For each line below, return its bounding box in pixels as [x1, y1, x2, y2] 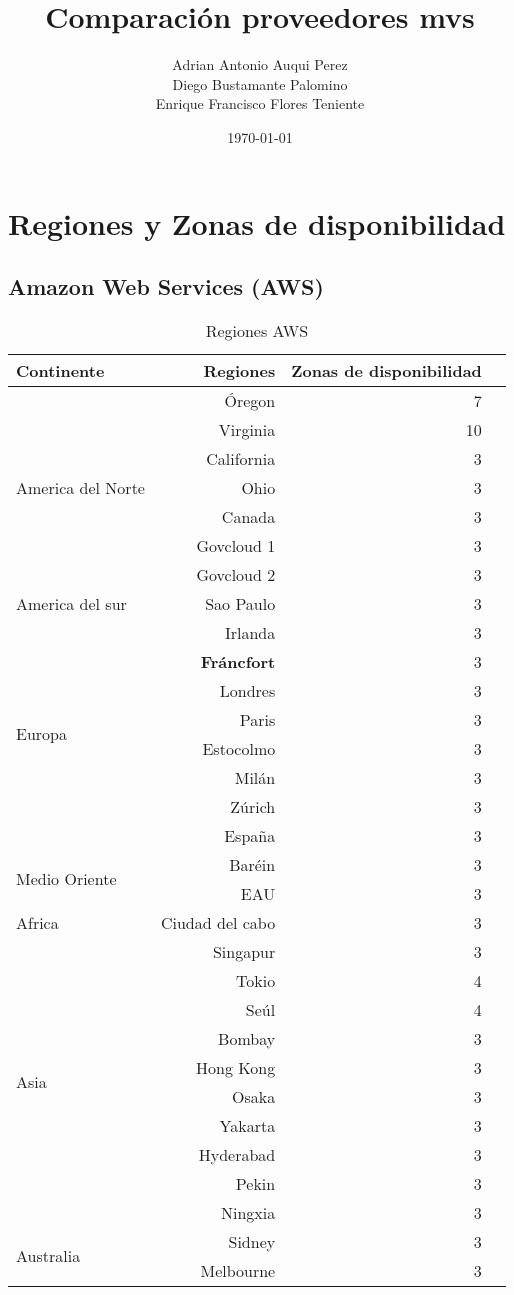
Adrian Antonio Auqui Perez [172, 54, 348, 75]
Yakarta [219, 1113, 276, 1137]
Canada [221, 504, 276, 528]
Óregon [224, 388, 276, 412]
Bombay [218, 1026, 276, 1050]
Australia [16, 1244, 81, 1268]
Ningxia [220, 1200, 276, 1224]
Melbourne [200, 1258, 276, 1282]
